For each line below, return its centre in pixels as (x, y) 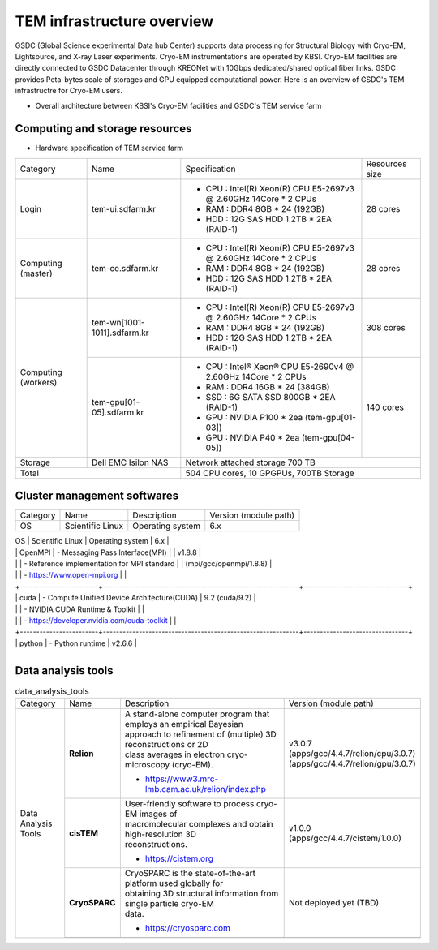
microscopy (147, 765)
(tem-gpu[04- (328, 437)
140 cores (385, 407)
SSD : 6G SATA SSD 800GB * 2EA (271, 397)
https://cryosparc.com (188, 928)
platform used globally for (174, 883)
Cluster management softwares (97, 496)
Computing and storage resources (103, 129)
